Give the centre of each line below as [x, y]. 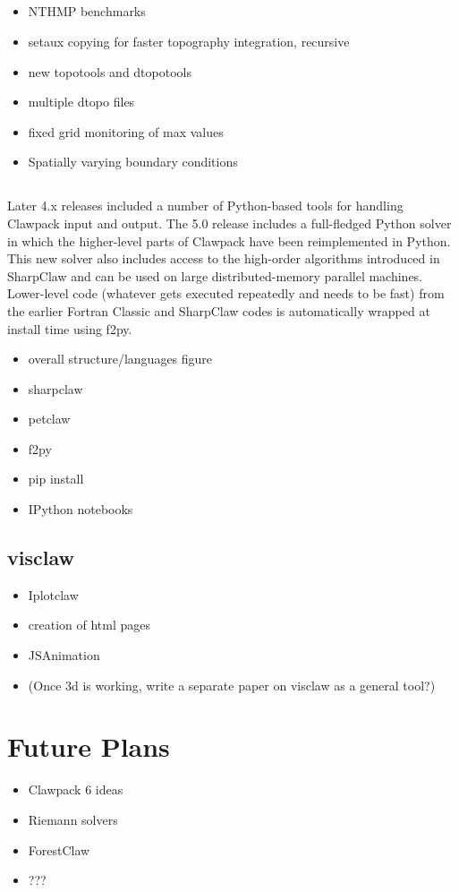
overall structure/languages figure [120, 359]
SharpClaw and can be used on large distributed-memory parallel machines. [215, 275]
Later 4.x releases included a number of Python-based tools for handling [205, 206]
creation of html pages [89, 625]
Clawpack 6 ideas [76, 789]
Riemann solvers [73, 819]
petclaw [49, 419]
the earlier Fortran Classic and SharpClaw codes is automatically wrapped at [219, 310]
